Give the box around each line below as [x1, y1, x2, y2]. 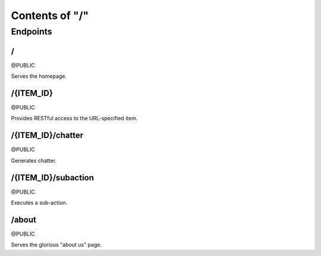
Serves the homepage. [11, 73, 67, 80]
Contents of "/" [11, 9, 89, 22]
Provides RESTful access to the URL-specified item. [11, 115, 138, 122]
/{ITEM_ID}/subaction [11, 173, 95, 183]
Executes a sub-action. [11, 199, 68, 206]
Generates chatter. [11, 157, 56, 164]
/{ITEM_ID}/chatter [11, 130, 84, 141]
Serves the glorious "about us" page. [11, 241, 102, 248]
